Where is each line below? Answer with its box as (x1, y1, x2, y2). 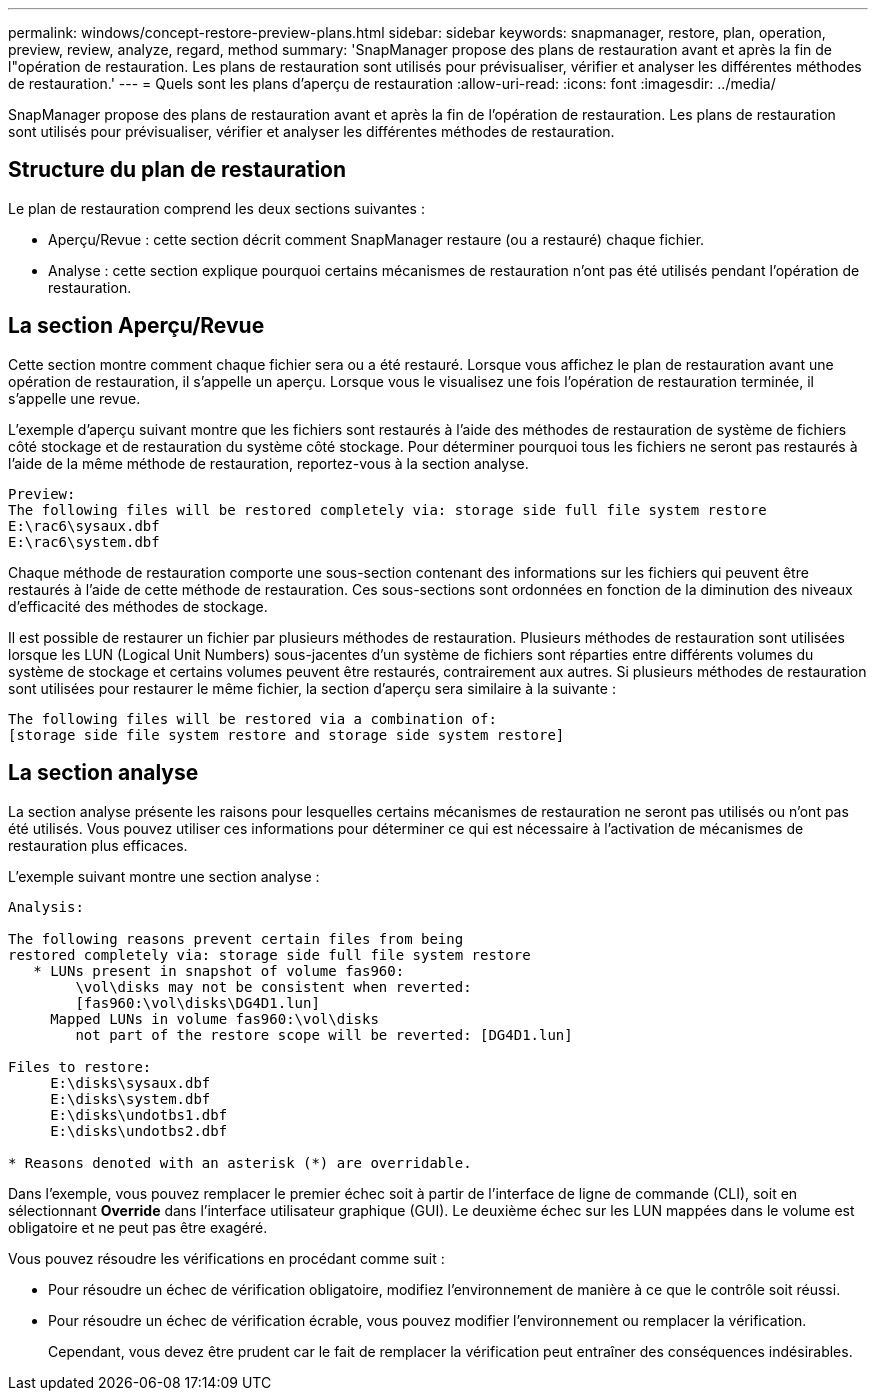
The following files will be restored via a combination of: (8, 710, 497, 727)
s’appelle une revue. (8, 389, 141, 407)
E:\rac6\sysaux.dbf (8, 517, 160, 534)
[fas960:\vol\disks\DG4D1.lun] (75, 994, 320, 1011)
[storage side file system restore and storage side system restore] (8, 726, 565, 743)
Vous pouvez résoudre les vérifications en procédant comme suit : (8, 1249, 445, 1267)
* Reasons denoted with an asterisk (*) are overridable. (8, 1154, 472, 1171)
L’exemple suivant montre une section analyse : (8, 867, 320, 885)
